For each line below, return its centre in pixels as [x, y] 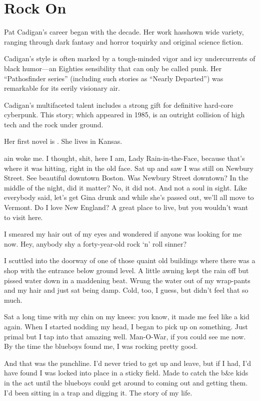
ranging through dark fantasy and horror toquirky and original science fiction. [124, 41]
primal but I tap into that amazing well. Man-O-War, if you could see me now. [125, 336]
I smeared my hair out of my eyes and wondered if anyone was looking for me [123, 234]
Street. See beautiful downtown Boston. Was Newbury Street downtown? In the [126, 178]
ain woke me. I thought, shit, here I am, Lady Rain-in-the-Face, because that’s [124, 158]
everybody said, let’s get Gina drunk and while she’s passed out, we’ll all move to [129, 197]
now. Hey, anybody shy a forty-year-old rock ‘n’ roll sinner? [95, 243]
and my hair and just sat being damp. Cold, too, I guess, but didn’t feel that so [126, 290]
